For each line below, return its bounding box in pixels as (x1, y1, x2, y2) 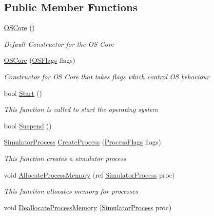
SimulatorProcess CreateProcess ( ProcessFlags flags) (4, 137, 161, 147)
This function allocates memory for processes (4, 186, 138, 196)
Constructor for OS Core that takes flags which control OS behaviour (4, 71, 210, 81)
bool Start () (4, 88, 42, 98)
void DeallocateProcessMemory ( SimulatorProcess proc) (4, 202, 172, 212)
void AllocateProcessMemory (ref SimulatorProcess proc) (4, 169, 175, 180)
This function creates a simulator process (4, 153, 126, 163)
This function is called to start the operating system (4, 104, 158, 114)
